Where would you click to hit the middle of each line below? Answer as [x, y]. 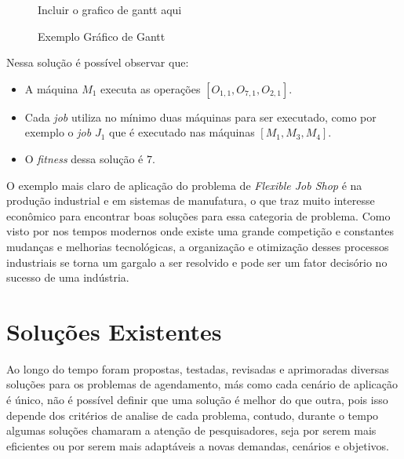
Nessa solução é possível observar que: [98, 62]
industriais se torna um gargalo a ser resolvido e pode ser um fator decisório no [197, 262]
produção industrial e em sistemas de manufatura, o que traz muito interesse [191, 200]
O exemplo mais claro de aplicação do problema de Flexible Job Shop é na [184, 185]
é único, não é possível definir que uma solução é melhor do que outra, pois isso [197, 400]
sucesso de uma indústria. [68, 277]
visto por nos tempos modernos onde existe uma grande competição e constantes [200, 231]
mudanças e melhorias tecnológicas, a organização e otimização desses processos [198, 246]
